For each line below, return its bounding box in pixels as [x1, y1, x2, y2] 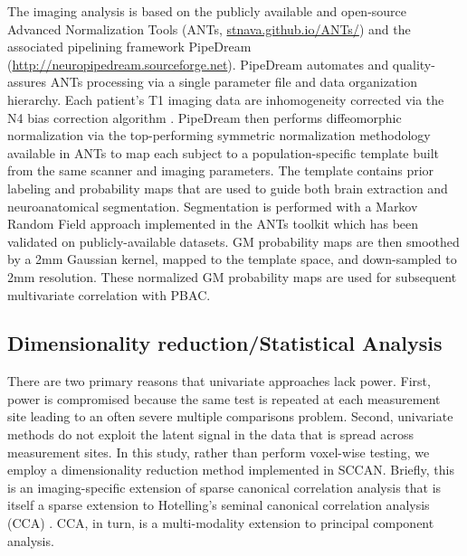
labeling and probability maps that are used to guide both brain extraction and [7, 178, 448, 197]
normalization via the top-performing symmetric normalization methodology [7, 126, 431, 145]
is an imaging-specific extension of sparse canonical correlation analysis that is [7, 477, 442, 496]
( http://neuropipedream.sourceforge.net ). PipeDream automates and [7, 54, 389, 73]
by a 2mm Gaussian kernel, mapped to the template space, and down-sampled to [7, 250, 457, 269]
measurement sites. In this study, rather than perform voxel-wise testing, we [7, 442, 430, 461]
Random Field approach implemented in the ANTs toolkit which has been [7, 214, 419, 233]
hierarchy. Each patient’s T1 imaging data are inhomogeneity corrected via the [7, 90, 444, 108]
